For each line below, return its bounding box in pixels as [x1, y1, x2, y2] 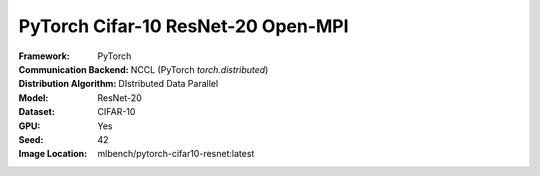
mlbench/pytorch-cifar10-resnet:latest [97, 148, 255, 160]
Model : [18, 91, 49, 104]
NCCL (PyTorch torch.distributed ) [130, 63, 269, 75]
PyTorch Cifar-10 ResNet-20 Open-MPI [18, 15, 349, 37]
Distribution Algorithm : [18, 78, 117, 90]
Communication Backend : [18, 63, 129, 75]
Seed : [18, 133, 44, 145]
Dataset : [18, 106, 55, 118]
